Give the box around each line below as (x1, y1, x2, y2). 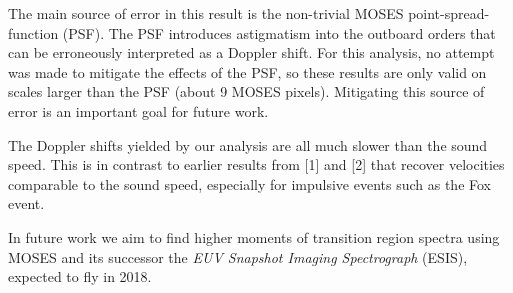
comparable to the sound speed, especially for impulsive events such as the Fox (8, 173, 491, 194)
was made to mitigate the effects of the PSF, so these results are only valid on (8, 61, 487, 82)
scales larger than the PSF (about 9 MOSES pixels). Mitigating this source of (8, 81, 485, 102)
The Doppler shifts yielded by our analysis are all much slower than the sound (8, 134, 488, 155)
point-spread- (408, 3, 490, 23)
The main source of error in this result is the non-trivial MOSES (8, 3, 404, 23)
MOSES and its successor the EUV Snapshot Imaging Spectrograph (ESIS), (8, 246, 468, 267)
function (8, 22, 59, 43)
